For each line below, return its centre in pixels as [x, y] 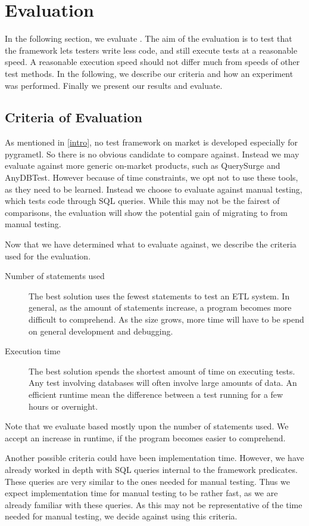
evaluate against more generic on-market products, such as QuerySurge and [143, 165]
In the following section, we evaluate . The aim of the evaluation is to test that [149, 38]
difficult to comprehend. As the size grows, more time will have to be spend [166, 319]
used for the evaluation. [48, 256]
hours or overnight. [63, 406]
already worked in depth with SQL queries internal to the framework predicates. [151, 469]
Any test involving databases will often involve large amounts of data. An [163, 383]
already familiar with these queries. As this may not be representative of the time [154, 504]
